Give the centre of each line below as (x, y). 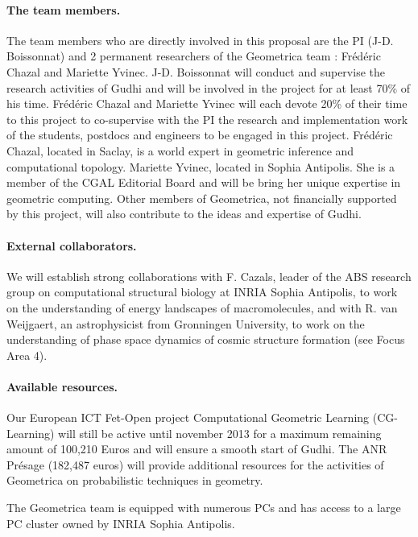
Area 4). (27, 355)
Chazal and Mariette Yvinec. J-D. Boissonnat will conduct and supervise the (196, 71)
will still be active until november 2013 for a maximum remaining (220, 433)
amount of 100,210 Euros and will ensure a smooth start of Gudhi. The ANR (197, 449)
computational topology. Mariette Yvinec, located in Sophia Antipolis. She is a (201, 166)
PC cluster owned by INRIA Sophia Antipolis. (121, 523)
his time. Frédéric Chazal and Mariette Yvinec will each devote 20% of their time (207, 103)
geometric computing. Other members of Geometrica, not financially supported (202, 198)
